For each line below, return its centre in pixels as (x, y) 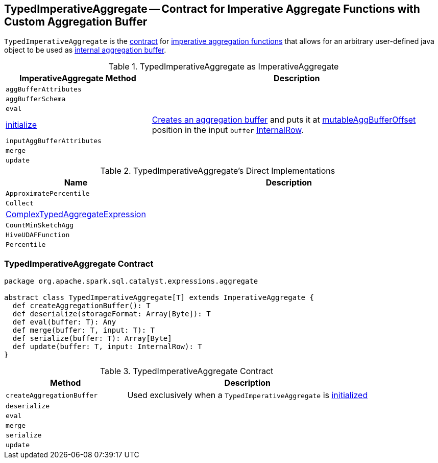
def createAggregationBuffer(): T (81, 306)
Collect (20, 203)
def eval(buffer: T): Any (64, 322)
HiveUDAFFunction (38, 235)
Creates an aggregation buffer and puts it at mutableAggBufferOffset (284, 120)
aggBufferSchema (36, 99)
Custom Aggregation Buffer (76, 22)
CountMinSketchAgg (40, 225)
